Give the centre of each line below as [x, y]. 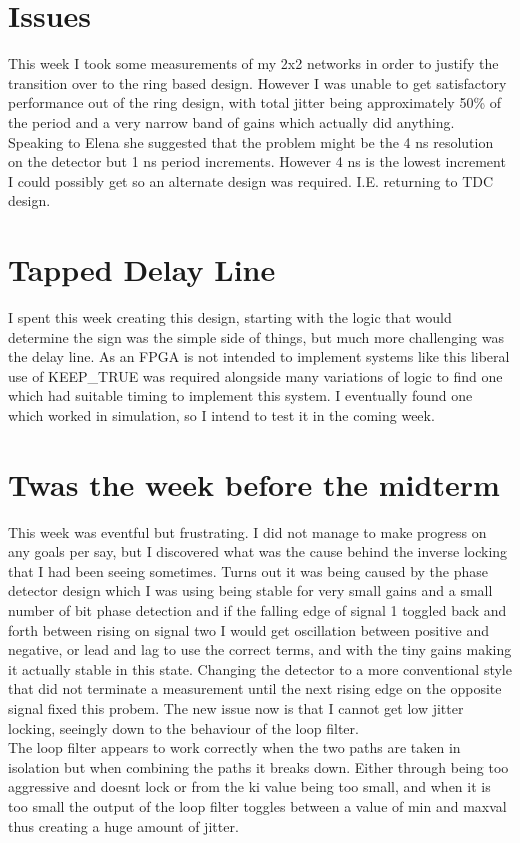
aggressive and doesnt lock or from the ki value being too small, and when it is [249, 786]
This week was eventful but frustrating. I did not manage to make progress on [247, 531]
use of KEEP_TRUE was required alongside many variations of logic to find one [255, 375]
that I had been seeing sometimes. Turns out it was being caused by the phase [248, 570]
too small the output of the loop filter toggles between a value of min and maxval [257, 806]
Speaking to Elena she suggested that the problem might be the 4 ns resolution [251, 141]
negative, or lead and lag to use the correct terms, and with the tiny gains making [260, 649]
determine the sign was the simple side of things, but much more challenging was [256, 336]
